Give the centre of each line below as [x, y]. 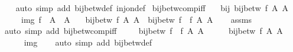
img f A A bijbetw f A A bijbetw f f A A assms [136, 19]
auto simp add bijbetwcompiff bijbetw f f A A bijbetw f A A [144, 31]
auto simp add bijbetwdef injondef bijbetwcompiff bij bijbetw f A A [152, 8]
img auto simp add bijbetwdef [88, 42]
